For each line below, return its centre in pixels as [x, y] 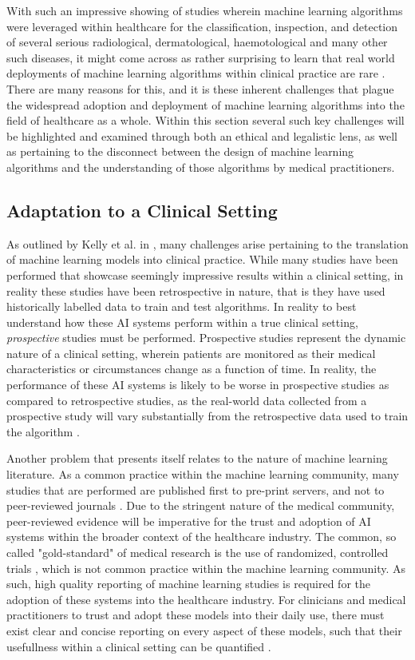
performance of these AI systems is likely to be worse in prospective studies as [198, 385]
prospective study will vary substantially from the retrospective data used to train [207, 416]
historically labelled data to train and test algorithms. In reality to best [182, 306]
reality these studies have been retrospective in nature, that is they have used [196, 290]
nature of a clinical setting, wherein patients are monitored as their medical [191, 353]
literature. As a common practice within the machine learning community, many [203, 474]
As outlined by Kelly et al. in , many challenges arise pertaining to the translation [207, 243]
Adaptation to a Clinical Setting [142, 210]
